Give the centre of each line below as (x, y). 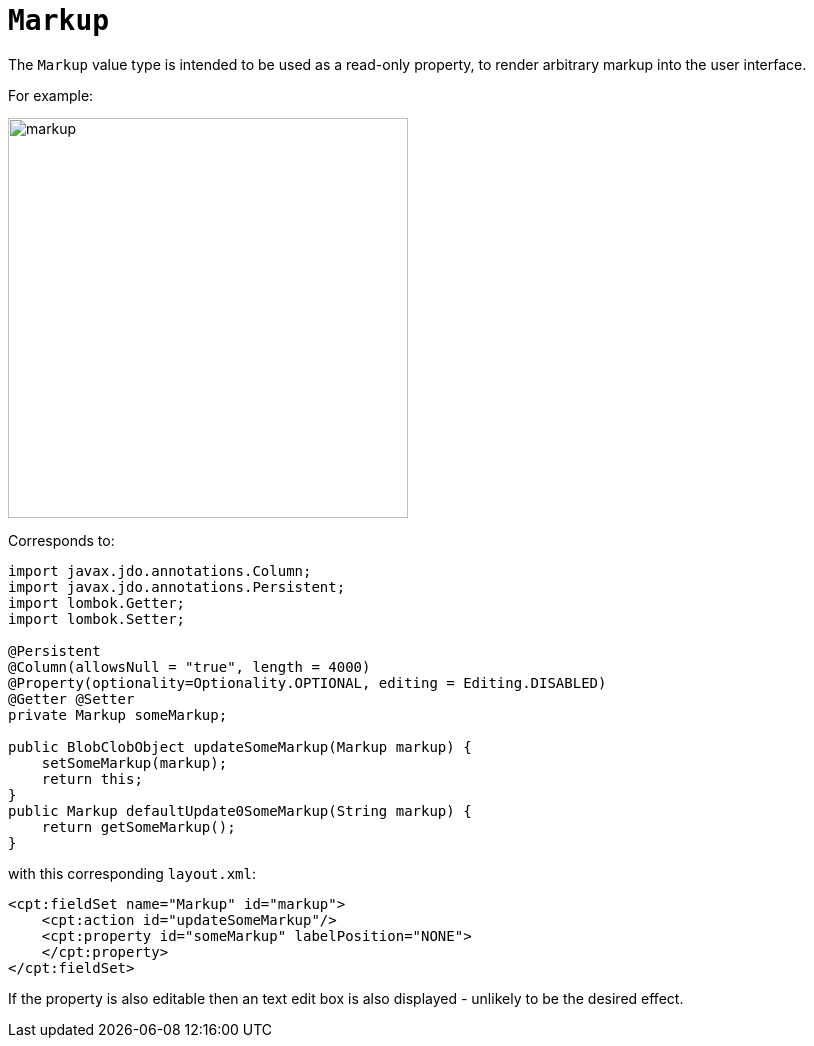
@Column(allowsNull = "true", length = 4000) (189, 666)
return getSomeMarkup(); (138, 826)
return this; (92, 778)
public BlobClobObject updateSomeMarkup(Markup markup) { (240, 746)
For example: (51, 95)
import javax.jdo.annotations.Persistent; (177, 586)
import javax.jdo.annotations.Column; (160, 570)
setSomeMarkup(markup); (134, 762)
